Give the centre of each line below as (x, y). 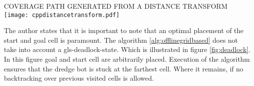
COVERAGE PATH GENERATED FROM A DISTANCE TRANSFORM (116, 6)
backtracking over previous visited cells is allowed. (79, 78)
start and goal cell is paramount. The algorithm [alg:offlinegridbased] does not (121, 40)
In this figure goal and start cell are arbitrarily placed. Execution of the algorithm (127, 59)
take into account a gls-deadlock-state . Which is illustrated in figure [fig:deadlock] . (127, 49)
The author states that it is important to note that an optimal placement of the (124, 30)
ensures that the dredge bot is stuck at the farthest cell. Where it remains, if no (124, 68)
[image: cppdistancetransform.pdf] (62, 15)
